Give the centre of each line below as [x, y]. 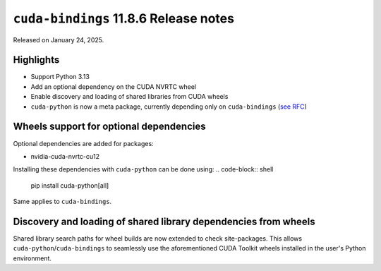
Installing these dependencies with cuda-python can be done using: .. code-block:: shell [143, 169]
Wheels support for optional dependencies [109, 127]
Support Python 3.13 [60, 77]
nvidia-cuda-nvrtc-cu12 [65, 156]
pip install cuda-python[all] [70, 185]
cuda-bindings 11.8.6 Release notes [123, 18]
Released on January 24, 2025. [59, 40]
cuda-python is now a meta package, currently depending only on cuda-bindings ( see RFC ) [169, 107]
